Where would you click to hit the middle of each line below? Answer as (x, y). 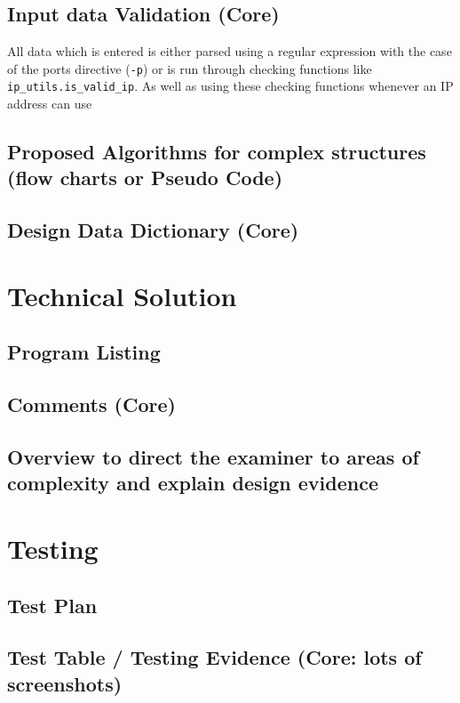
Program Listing (84, 352)
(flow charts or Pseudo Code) (145, 178)
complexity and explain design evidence (193, 483)
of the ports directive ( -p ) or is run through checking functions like (190, 68)
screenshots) (65, 683)
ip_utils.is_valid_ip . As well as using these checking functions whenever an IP (230, 86)
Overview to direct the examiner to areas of (213, 456)
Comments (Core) (91, 404)
